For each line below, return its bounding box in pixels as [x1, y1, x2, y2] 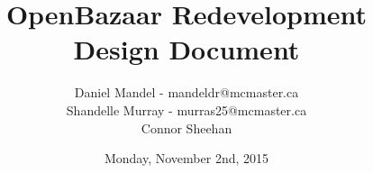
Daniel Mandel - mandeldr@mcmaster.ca [74, 83, 299, 102]
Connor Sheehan [141, 118, 232, 137]
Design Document [73, 31, 300, 68]
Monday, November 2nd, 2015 [104, 149, 269, 168]
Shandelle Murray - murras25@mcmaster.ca [66, 100, 307, 119]
